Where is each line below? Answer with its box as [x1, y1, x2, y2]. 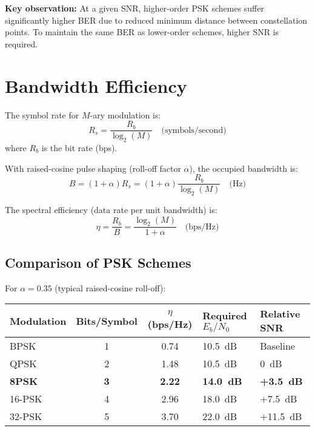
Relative [260, 307, 300, 321]
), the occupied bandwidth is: [189, 161, 298, 174]
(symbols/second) [161, 126, 227, 135]
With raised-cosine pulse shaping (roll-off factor [5, 161, 181, 174]
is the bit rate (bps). [41, 141, 118, 154]
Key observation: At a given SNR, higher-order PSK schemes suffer [5, 2, 264, 14]
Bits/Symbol [76, 313, 138, 328]
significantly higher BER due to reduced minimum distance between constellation [5, 13, 308, 26]
